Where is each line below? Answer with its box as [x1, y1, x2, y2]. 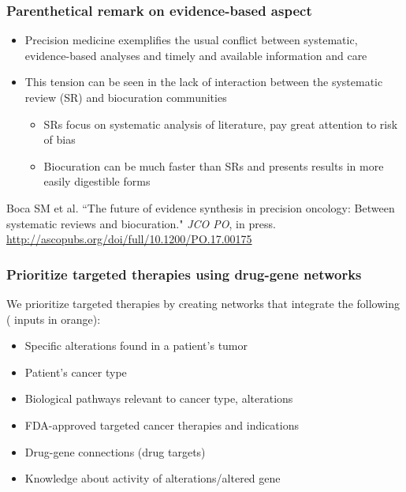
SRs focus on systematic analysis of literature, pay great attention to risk [43, 115, 398, 132]
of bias [43, 131, 76, 148]
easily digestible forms [43, 173, 151, 190]
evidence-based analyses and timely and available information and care [24, 47, 367, 63]
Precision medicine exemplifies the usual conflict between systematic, [24, 32, 358, 48]
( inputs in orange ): [6, 310, 101, 327]
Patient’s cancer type [24, 363, 127, 380]
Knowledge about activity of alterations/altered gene [24, 470, 281, 486]
